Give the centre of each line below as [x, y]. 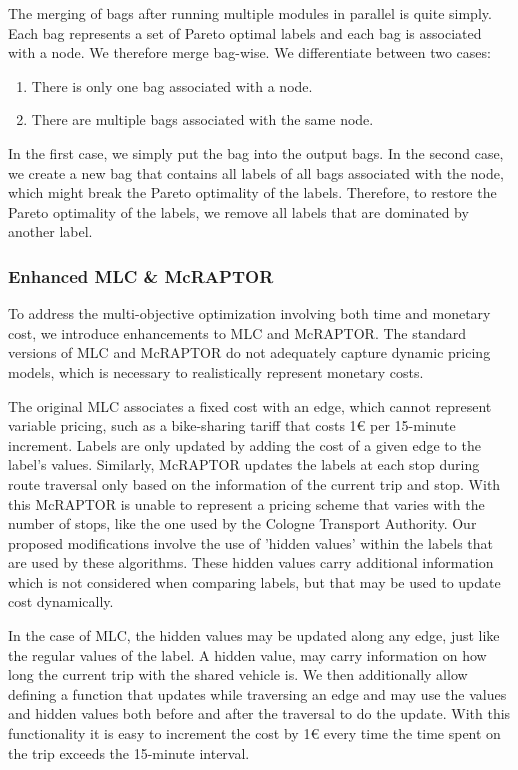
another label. [50, 231]
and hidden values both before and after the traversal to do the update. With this [259, 713]
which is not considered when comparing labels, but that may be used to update [254, 581]
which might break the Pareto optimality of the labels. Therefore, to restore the [252, 192]
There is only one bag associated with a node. [172, 85]
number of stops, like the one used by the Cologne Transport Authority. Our [242, 523]
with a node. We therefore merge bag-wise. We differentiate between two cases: [249, 52]
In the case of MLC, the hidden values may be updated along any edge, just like [254, 635]
